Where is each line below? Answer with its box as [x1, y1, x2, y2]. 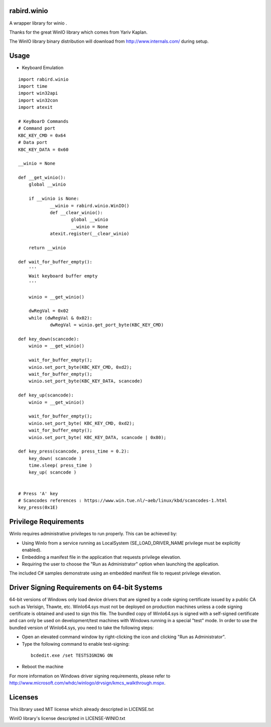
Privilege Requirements [9, 517, 84, 526]
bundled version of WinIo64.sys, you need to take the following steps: [9, 625, 154, 631]
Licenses [9, 693, 39, 701]
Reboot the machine [22, 664, 64, 670]
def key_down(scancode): [18, 336, 79, 342]
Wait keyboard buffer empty [28, 273, 98, 278]
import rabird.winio [18, 76, 69, 82]
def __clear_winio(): [50, 210, 103, 216]
